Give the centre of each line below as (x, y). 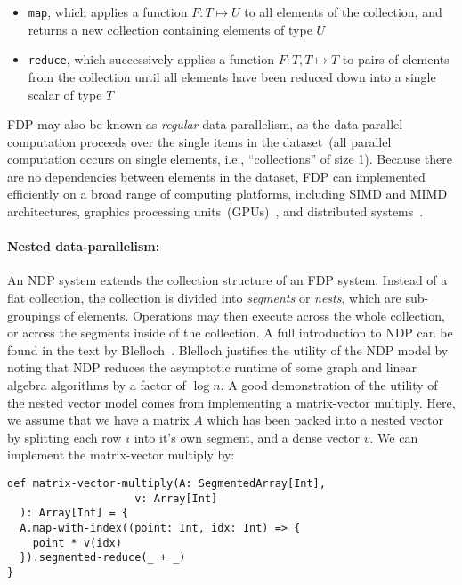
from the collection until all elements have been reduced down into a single (232, 76)
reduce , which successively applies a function (151, 59)
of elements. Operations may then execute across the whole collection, (255, 315)
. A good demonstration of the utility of (329, 385)
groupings (34, 315)
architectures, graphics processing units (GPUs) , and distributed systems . (215, 211)
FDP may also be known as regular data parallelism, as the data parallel (205, 124)
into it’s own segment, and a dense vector (247, 437)
